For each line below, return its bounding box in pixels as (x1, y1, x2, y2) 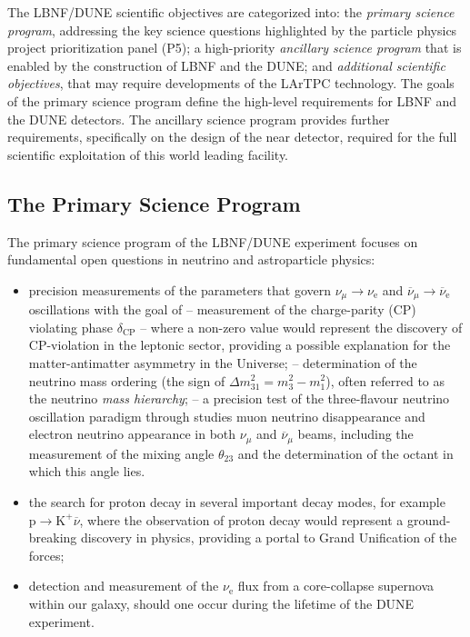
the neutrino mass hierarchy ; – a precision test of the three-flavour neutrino (28, 389, 450, 408)
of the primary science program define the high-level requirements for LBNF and (7, 91, 457, 110)
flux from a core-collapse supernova (237, 576, 435, 595)
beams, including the (297, 424, 414, 443)
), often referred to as (325, 371, 445, 390)
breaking (28, 528, 77, 547)
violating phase (28, 317, 114, 336)
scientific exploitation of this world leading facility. (7, 144, 289, 164)
